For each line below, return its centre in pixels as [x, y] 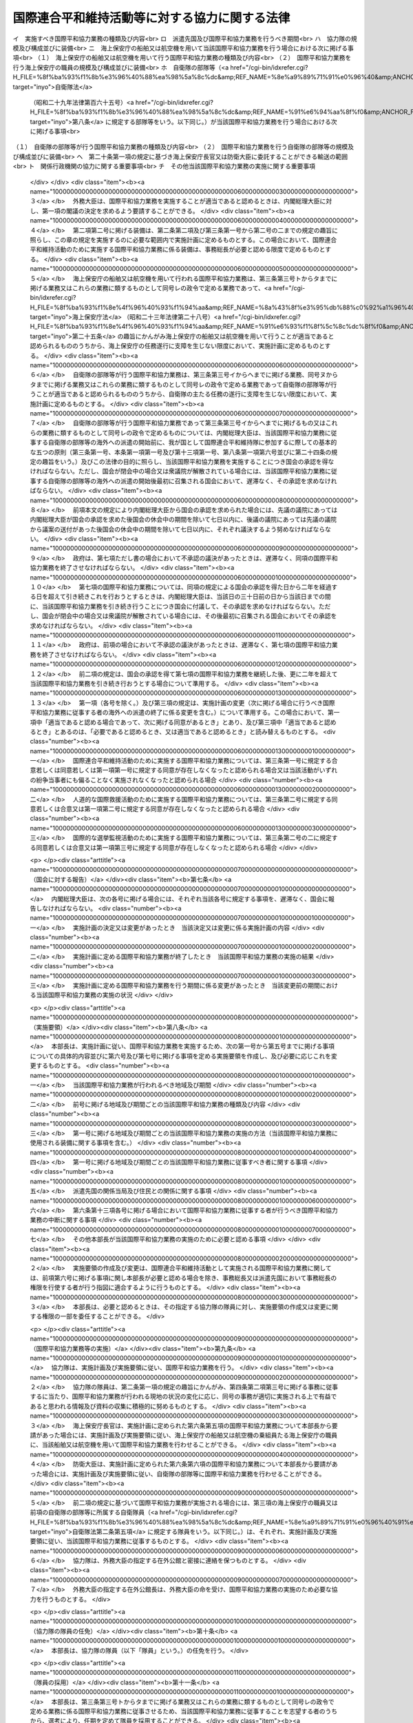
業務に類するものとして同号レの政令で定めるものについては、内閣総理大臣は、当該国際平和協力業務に [186, 432]
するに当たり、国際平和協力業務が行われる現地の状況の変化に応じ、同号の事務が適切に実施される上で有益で [183, 1396]
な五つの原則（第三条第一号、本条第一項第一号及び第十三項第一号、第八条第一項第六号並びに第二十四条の [181, 452]
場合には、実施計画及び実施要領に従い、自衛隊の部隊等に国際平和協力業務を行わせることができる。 [183, 1474]
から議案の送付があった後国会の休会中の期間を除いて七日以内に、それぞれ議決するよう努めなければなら [178, 529]
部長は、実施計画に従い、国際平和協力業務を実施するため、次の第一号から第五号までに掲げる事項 [196, 1046]
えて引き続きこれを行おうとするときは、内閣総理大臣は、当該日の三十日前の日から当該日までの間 [192, 597]
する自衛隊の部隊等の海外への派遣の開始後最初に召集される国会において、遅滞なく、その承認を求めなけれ [186, 481]
